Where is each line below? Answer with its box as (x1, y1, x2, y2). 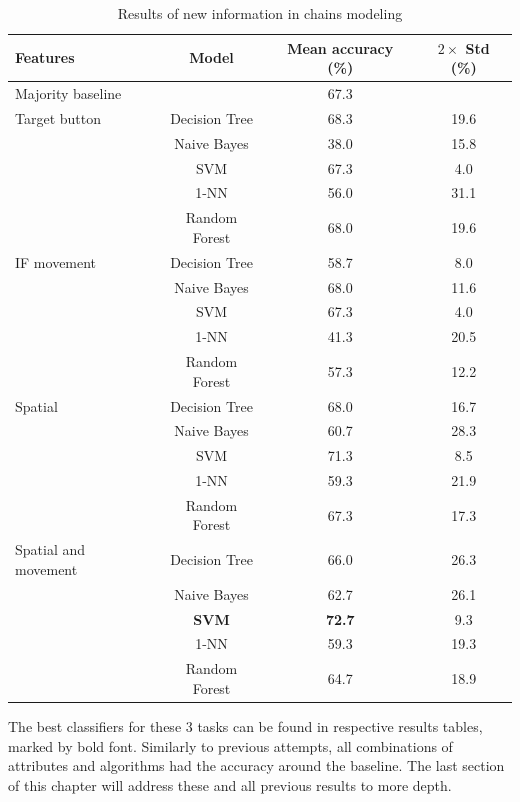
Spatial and (15, 539, 86, 560)
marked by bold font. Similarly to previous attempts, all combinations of (8, 735, 453, 756)
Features (15, 47, 75, 68)
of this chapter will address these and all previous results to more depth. (8, 774, 452, 795)
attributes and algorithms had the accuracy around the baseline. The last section (8, 755, 505, 776)
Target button (15, 107, 102, 128)
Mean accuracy (287, 37, 394, 58)
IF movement (15, 251, 97, 272)
